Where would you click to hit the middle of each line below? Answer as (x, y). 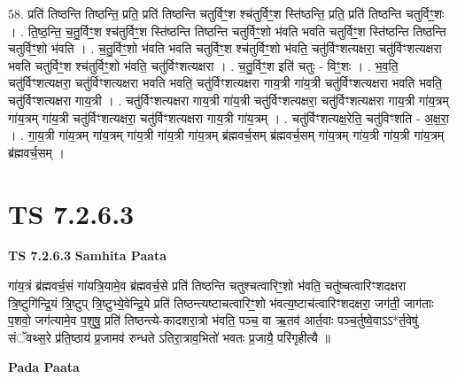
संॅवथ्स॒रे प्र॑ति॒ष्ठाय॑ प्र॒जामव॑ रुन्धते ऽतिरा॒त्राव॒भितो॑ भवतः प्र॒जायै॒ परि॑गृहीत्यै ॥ (169, 337)
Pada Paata (44, 367)
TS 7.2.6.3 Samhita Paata (88, 255)
